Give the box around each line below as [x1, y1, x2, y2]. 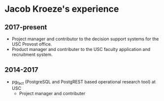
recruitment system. [11, 51, 53, 57]
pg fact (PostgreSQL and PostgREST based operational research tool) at [11, 78, 156, 86]
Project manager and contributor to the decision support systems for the [11, 36, 159, 42]
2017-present [4, 23, 47, 31]
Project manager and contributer [19, 90, 86, 96]
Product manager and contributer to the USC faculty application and [11, 47, 151, 52]
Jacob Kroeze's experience [4, 3, 119, 15]
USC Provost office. [11, 41, 52, 47]
